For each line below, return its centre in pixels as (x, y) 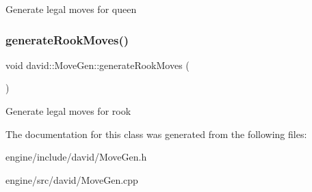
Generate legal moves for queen (71, 9)
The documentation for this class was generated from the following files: (156, 134)
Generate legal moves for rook (68, 111)
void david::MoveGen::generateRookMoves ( (97, 65)
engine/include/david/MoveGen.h (76, 157)
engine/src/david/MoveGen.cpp (72, 179)
